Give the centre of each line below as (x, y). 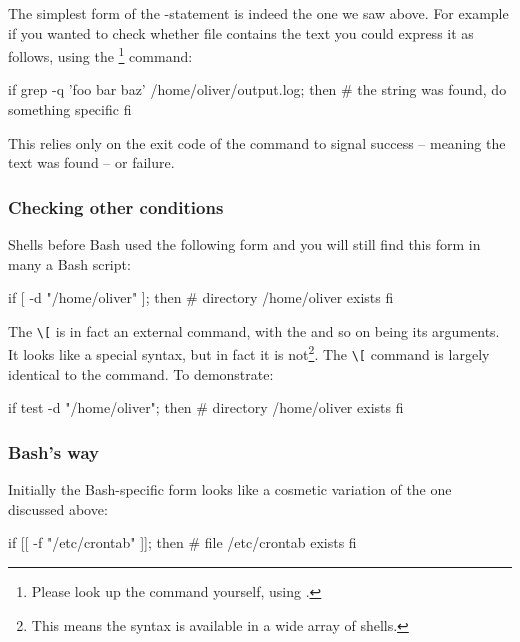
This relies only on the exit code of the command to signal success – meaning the (257, 142)
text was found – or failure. (91, 162)
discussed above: (58, 508)
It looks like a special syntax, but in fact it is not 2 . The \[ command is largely (249, 353)
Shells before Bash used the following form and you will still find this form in (244, 244)
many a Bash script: (69, 263)
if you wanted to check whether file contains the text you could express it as (241, 32)
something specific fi (70, 109)
